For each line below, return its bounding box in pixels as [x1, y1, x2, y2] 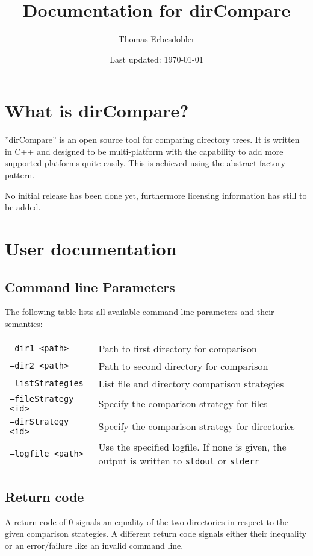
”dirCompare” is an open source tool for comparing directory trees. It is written [5, 133, 300, 146]
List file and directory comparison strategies [98, 376, 284, 390]
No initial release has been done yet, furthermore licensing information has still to [5, 189, 307, 201]
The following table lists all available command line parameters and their [5, 305, 274, 318]
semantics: [5, 317, 43, 330]
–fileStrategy [10, 393, 74, 404]
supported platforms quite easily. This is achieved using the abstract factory [5, 157, 285, 169]
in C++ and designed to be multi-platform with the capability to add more [5, 145, 284, 157]
